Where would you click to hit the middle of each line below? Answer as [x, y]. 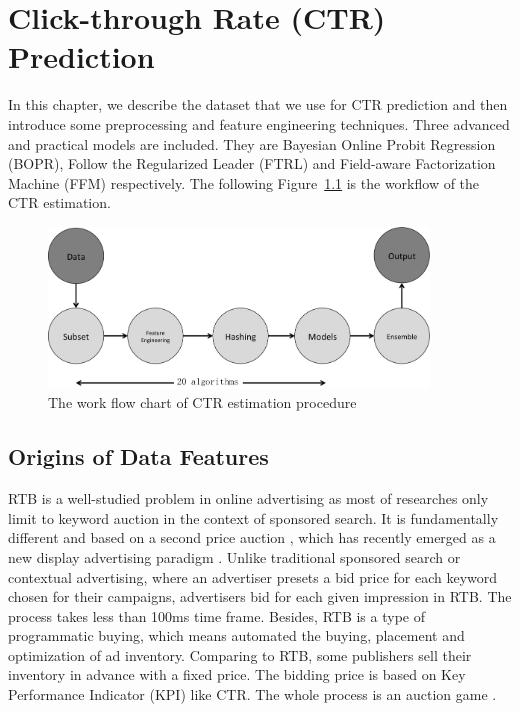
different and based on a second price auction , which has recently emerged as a [252, 537]
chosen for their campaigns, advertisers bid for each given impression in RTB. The [260, 596]
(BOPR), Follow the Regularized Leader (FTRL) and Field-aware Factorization [252, 163]
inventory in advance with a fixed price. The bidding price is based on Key [237, 674]
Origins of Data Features [138, 456]
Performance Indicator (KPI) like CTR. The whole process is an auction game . [252, 694]
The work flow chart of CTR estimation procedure [202, 402]
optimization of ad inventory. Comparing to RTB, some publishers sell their [240, 654]
